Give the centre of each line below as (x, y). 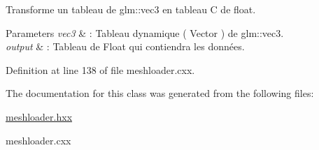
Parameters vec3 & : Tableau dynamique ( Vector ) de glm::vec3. (145, 32)
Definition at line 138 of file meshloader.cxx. (100, 69)
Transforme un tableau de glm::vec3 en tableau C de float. (131, 9)
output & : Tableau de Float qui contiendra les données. (125, 46)
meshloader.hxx (39, 116)
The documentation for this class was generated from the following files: (160, 93)
